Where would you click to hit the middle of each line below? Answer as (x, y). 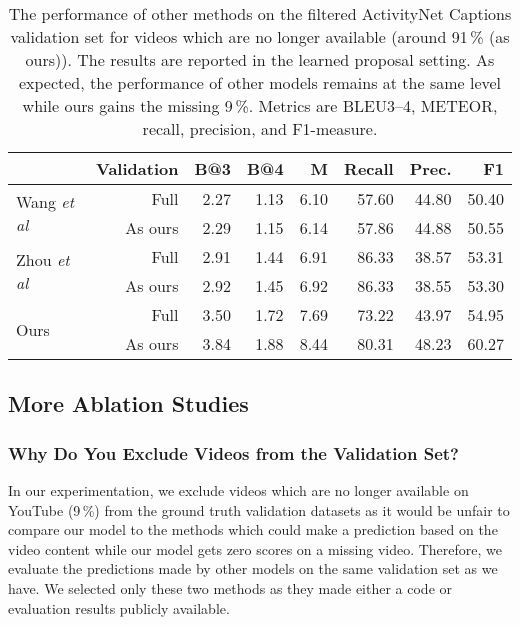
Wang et (45, 201)
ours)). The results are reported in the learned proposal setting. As (260, 59)
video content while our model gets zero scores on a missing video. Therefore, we (255, 548)
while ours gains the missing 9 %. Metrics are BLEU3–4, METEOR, (260, 105)
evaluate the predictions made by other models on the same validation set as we (253, 568)
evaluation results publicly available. (119, 607)
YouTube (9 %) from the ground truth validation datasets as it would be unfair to (259, 509)
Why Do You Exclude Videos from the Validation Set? (233, 452)
